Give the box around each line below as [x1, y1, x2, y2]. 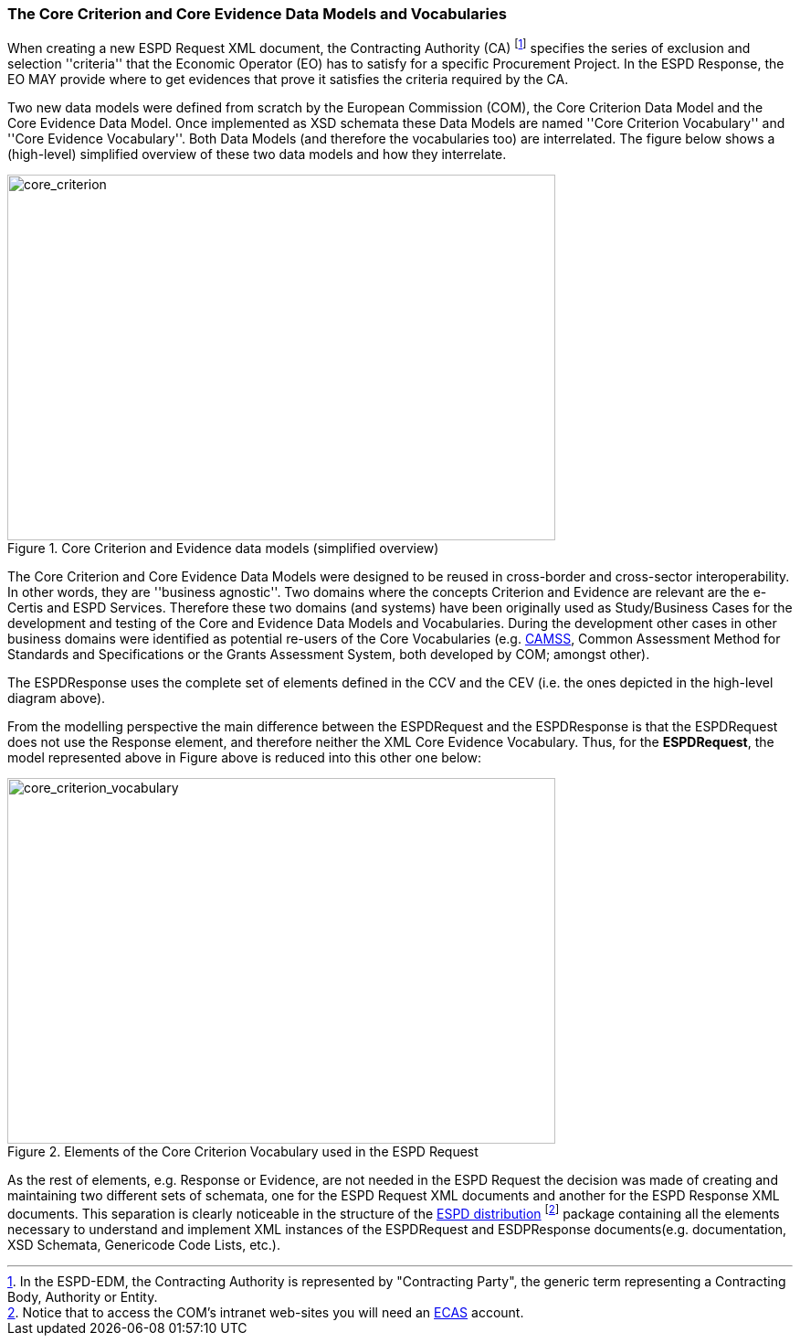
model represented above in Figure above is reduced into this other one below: [7, 750, 481, 766]
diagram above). [7, 690, 106, 707]
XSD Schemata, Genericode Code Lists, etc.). [7, 1236, 280, 1252]
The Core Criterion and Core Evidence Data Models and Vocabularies [7, 5, 507, 23]
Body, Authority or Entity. [7, 1288, 158, 1305]
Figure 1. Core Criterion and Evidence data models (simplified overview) [7, 540, 439, 557]
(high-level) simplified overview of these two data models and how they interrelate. [7, 146, 507, 163]
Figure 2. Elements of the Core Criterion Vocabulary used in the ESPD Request [7, 1144, 479, 1160]
